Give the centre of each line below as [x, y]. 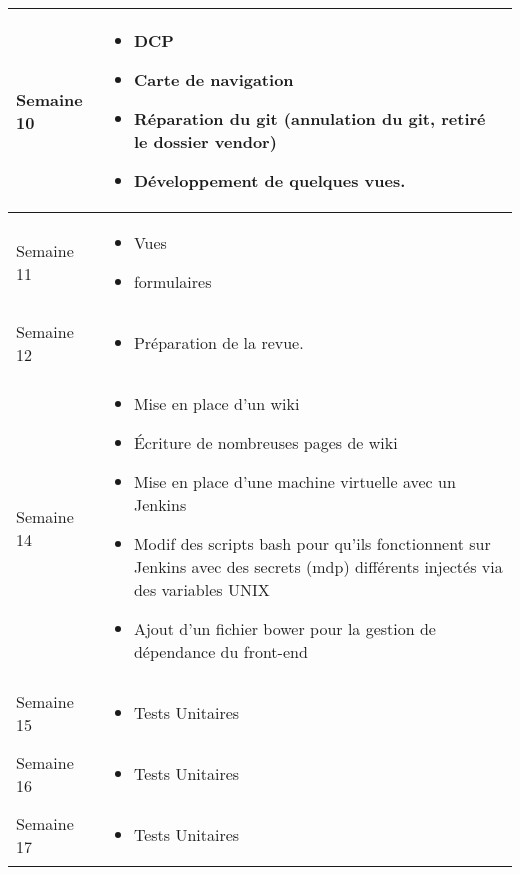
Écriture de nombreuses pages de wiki [265, 442]
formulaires [172, 281]
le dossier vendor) [205, 141]
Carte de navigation [213, 79]
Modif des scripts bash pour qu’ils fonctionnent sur [312, 543]
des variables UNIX [201, 589]
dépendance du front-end [220, 651]
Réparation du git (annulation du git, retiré [309, 118]
